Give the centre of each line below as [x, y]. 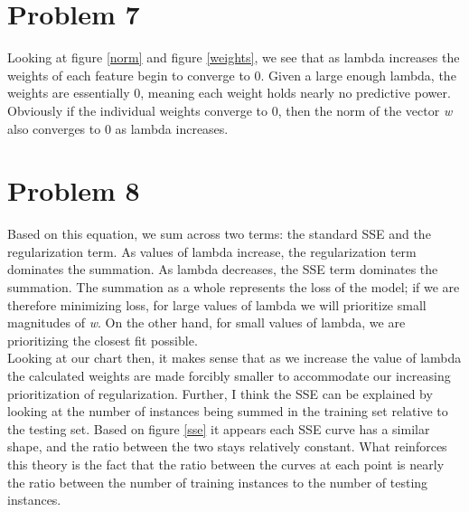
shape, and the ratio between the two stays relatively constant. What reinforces [227, 446]
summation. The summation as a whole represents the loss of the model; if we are [234, 287]
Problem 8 [74, 190]
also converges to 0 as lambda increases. [118, 128]
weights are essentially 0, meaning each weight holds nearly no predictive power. [229, 93]
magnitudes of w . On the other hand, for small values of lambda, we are [206, 322]
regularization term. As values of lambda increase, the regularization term [212, 251]
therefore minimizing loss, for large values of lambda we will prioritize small [217, 304]
